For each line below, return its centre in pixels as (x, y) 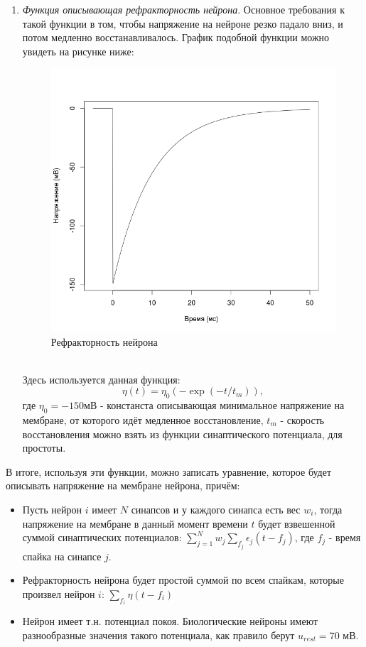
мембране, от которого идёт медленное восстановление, (143, 419)
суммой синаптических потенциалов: (102, 537)
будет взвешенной (297, 523)
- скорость (302, 419)
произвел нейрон (59, 593)
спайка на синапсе (62, 556)
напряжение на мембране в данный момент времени (135, 523)
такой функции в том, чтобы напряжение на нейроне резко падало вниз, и (183, 23)
